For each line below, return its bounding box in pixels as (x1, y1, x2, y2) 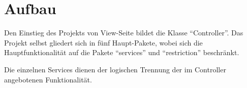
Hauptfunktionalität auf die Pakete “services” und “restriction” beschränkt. (4, 47, 239, 58)
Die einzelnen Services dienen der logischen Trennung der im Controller (4, 64, 226, 74)
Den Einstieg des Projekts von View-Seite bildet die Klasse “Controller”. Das (4, 27, 243, 38)
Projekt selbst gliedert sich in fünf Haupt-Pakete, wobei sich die (4, 37, 203, 48)
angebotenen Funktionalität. (4, 74, 92, 84)
